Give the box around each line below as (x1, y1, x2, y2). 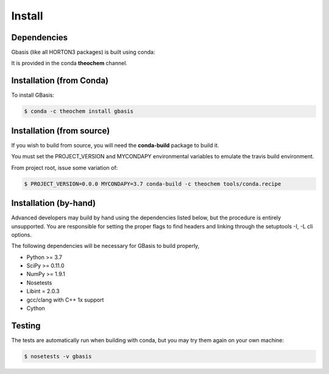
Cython (26, 305, 45, 312)
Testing (11, 320, 41, 331)
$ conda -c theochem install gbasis (24, 108, 134, 115)
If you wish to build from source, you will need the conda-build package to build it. (11, 141, 219, 149)
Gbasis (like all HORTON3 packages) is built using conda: (11, 49, 155, 56)
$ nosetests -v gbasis (24, 353, 92, 359)
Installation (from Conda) (11, 76, 109, 86)
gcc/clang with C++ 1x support (26, 296, 104, 303)
